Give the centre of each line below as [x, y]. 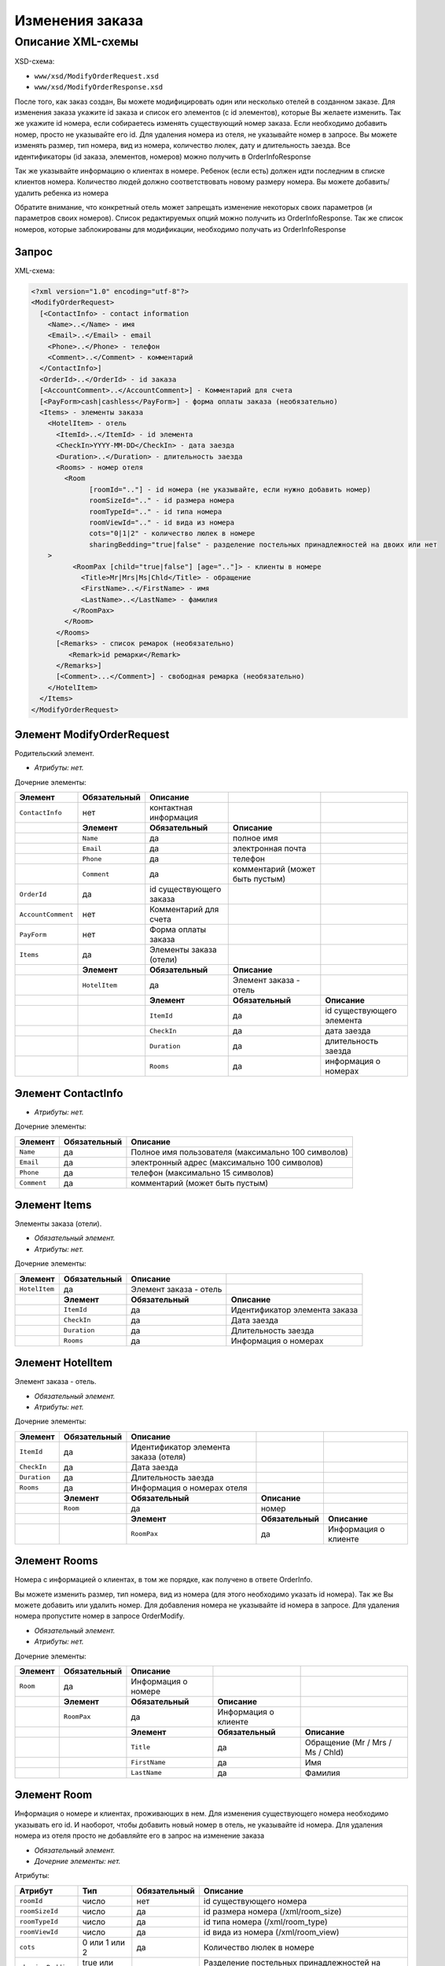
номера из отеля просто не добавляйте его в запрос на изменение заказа [140, 1835]
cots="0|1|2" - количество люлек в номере [172, 534]
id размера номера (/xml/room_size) [272, 1911]
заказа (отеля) [158, 1456]
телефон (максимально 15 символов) [202, 1173]
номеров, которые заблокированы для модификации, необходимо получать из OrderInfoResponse [180, 229]
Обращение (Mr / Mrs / [348, 1742]
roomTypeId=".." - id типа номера [156, 512]
